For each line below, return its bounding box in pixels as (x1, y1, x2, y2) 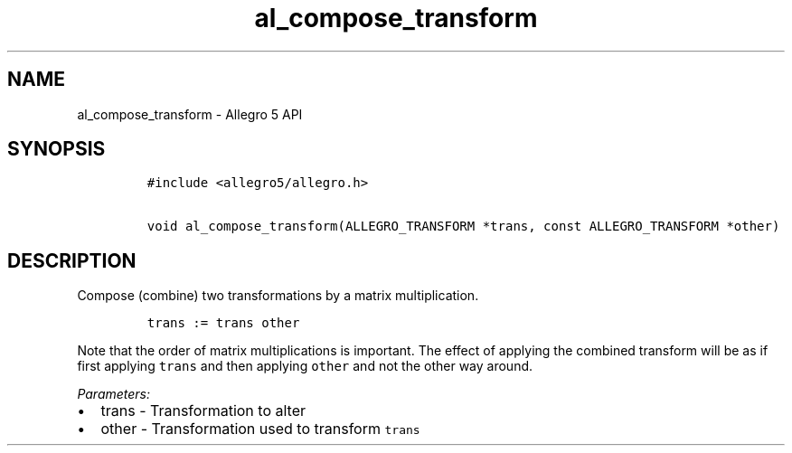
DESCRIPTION (7, 249, 137, 272)
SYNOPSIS (7, 137, 106, 161)
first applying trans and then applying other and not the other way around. (77, 358, 533, 374)
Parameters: (77, 386, 151, 402)
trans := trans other (146, 316, 300, 331)
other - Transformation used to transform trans (100, 420, 420, 439)
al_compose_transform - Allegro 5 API (77, 106, 303, 122)
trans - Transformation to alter (100, 401, 306, 420)
